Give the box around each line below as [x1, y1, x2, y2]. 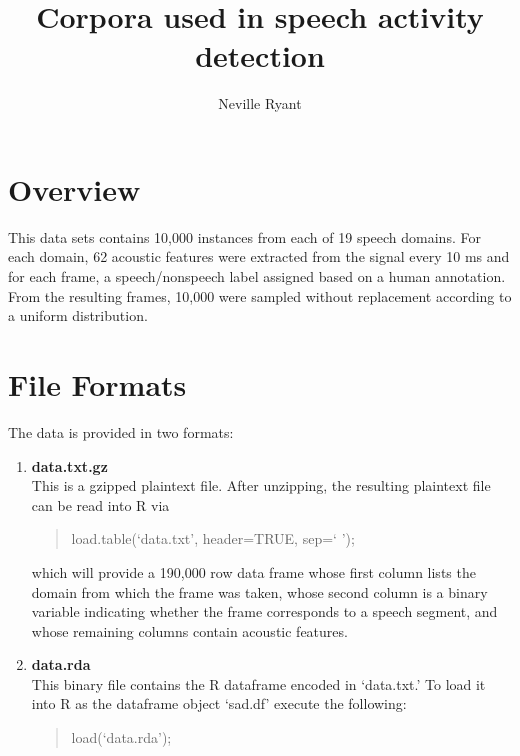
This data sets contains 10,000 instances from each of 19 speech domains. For [8, 226, 481, 247]
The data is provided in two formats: [8, 421, 234, 442]
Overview [8, 168, 141, 209]
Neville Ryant [218, 93, 302, 114]
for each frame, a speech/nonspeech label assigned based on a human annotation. [8, 266, 506, 287]
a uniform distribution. [8, 305, 148, 326]
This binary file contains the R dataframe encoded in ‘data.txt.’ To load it [31, 673, 486, 694]
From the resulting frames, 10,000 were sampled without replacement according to [8, 285, 512, 306]
